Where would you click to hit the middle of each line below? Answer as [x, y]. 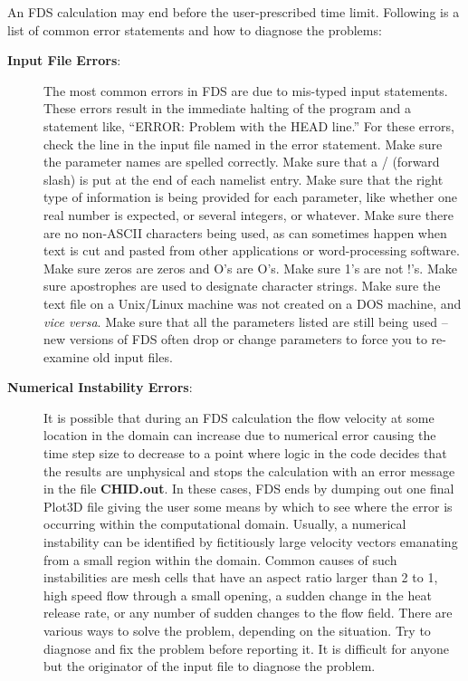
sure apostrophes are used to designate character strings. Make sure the [242, 286]
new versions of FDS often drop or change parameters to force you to [235, 339]
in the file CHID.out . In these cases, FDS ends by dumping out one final [249, 489]
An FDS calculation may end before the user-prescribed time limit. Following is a [234, 12]
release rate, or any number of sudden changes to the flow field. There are [248, 613]
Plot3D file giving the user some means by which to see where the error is [248, 506]
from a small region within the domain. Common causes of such [220, 559]
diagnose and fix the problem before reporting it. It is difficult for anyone [246, 648]
